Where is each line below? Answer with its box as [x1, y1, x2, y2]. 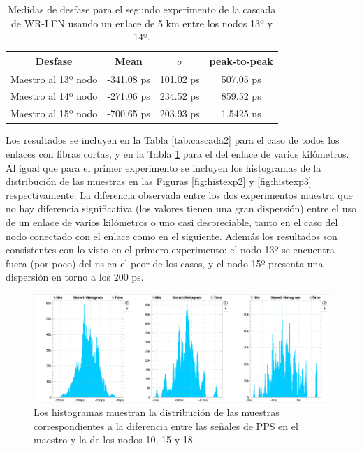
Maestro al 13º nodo [10, 71, 98, 86]
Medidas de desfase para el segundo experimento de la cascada [8, 2, 276, 16]
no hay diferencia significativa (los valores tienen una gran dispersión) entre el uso [6, 201, 356, 216]
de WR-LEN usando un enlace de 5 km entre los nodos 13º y [11, 15, 273, 30]
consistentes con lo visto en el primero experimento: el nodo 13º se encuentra [6, 242, 335, 257]
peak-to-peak [209, 53, 273, 68]
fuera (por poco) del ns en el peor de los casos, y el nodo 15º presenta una [6, 256, 324, 270]
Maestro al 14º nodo [10, 89, 98, 103]
